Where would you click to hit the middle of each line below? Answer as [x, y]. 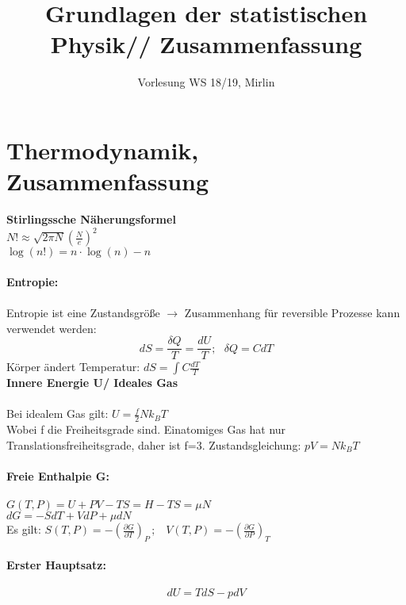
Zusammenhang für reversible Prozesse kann [292, 312]
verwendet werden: [52, 328]
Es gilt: [24, 529]
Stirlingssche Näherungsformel [91, 219]
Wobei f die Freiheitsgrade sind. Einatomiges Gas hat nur [146, 429]
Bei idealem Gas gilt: [57, 414]
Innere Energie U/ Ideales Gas [92, 383]
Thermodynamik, [103, 149]
